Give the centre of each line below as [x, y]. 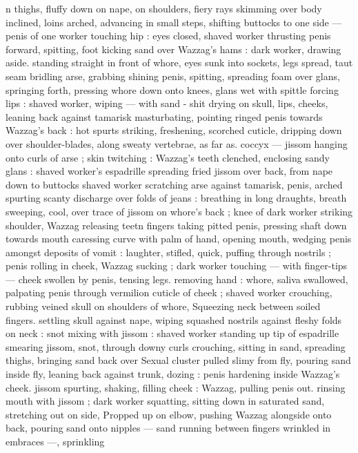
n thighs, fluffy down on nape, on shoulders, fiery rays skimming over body [164, 8]
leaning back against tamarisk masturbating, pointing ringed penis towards [164, 116]
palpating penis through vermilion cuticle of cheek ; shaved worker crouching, [169, 292]
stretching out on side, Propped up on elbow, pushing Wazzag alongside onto [169, 414]
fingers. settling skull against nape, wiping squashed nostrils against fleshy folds [174, 319]
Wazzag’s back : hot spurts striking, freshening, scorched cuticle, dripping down [174, 130]
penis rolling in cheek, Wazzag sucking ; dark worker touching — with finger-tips [177, 266]
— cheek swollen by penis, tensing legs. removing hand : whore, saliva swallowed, [177, 279]
